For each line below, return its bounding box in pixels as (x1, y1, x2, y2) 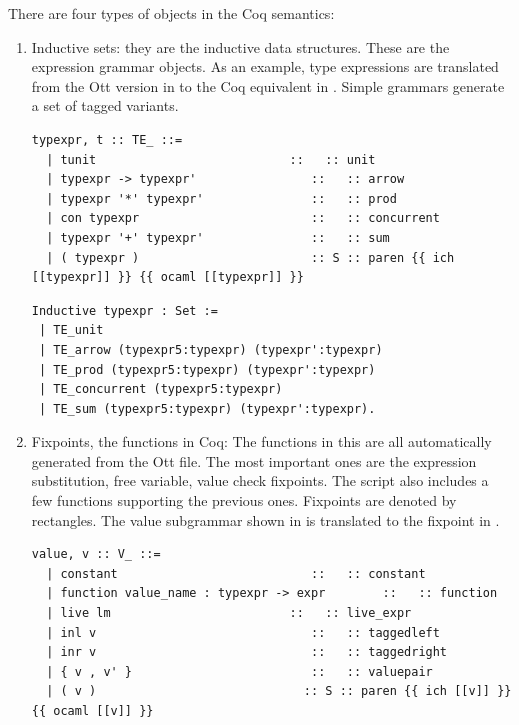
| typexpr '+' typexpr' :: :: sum (46, 230, 390, 245)
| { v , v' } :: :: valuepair (46, 664, 433, 679)
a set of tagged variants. (31, 95, 179, 116)
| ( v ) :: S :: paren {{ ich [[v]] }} (46, 684, 512, 699)
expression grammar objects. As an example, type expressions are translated (31, 56, 499, 77)
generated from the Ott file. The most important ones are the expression (31, 450, 477, 471)
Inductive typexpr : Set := (31, 303, 218, 318)
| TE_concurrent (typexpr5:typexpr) (38, 382, 283, 397)
